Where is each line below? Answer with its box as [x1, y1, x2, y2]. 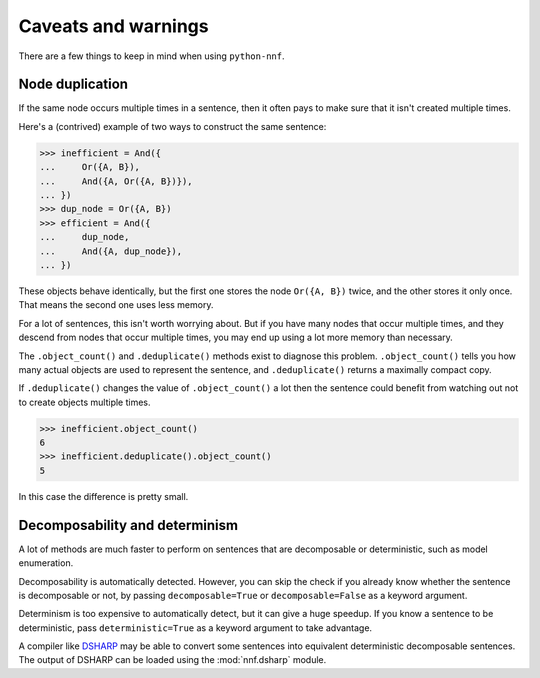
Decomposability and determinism [18, 516, 239, 534]
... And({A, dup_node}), [39, 245, 183, 257]
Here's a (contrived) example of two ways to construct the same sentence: [18, 120, 327, 132]
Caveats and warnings [18, 15, 209, 37]
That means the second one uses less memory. [18, 299, 214, 311]
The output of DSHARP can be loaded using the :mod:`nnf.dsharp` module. [18, 654, 327, 666]
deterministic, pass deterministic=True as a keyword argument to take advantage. [18, 621, 373, 634]
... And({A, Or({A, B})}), [39, 175, 194, 187]
